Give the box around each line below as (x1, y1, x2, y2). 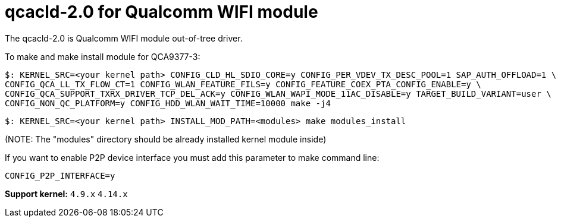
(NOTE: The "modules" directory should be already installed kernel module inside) (5, 134, 327, 144)
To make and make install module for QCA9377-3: (5, 51, 200, 62)
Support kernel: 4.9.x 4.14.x (5, 188, 128, 199)
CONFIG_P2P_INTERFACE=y (5, 170, 115, 180)
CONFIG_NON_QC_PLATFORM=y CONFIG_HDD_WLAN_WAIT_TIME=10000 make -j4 (5, 98, 331, 108)
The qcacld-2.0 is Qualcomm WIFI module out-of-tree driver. (5, 33, 243, 43)
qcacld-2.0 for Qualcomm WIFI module (5, 2, 318, 22)
